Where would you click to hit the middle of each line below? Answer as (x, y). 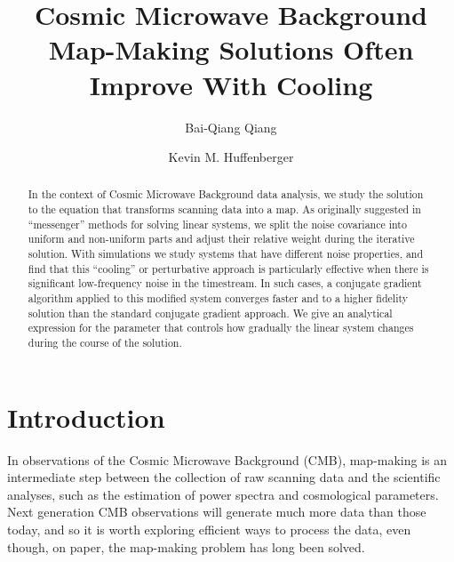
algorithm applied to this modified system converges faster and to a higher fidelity (218, 298)
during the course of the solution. (105, 343)
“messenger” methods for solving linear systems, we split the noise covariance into (217, 224)
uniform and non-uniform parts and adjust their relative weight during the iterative (221, 239)
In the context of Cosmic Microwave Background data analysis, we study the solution (226, 194)
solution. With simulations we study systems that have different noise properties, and (226, 254)
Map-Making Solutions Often (231, 49)
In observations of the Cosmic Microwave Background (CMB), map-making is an (227, 459)
